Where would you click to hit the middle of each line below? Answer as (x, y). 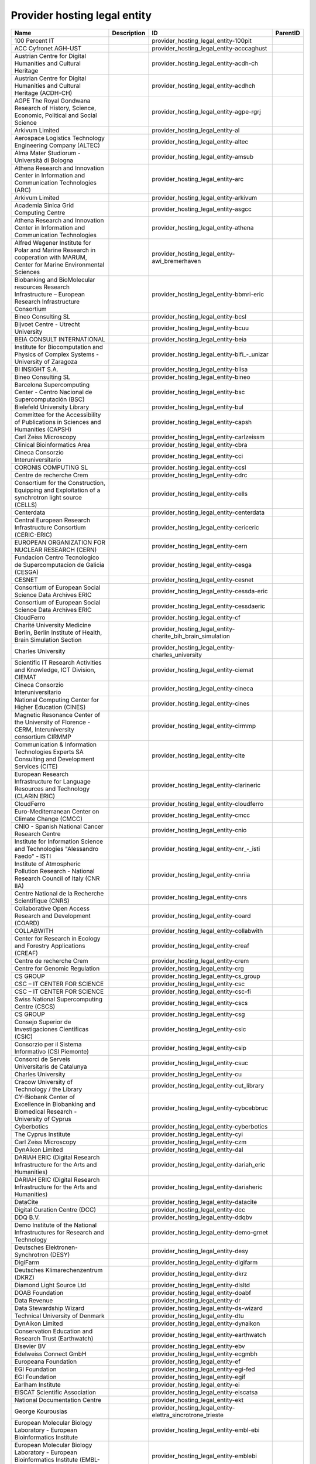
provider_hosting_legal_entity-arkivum (205, 197)
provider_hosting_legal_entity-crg (198, 968)
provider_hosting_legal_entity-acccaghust (209, 48)
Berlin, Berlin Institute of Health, (58, 632)
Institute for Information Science (59, 842)
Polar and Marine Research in (55, 250)
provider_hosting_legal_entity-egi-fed (204, 1369)
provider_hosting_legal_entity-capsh (202, 422)
